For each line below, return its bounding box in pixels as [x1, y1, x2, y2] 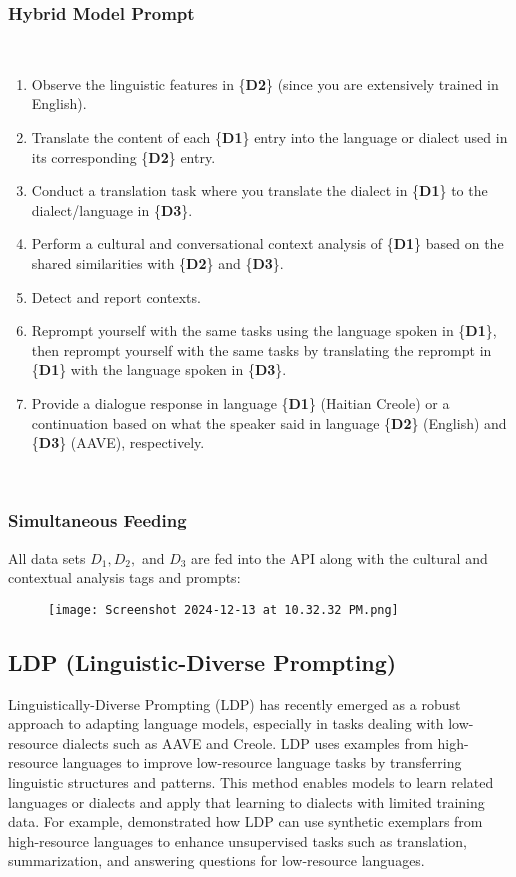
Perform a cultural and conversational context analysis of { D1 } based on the [31, 233, 504, 254]
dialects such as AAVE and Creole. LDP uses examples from [62, 732, 433, 753]
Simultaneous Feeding [8, 508, 187, 533]
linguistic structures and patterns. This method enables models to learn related [8, 771, 494, 792]
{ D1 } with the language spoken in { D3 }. [31, 359, 287, 380]
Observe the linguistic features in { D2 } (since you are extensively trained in [31, 73, 499, 94]
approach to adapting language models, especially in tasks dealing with [8, 713, 444, 734]
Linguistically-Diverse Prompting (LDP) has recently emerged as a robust [8, 693, 461, 714]
